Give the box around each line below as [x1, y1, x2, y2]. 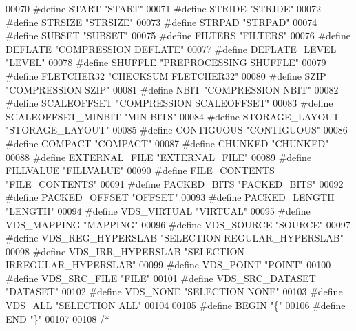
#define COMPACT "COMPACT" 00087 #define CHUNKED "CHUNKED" [6, 136, 329, 150]
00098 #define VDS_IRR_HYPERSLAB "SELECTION [6, 244, 244, 258]
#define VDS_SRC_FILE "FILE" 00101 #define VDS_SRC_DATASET [6, 270, 316, 285]
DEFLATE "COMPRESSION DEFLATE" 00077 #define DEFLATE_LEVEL [6, 41, 337, 56]
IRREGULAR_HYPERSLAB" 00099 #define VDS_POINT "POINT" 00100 [6, 257, 331, 272]
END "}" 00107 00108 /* [6, 311, 109, 325]
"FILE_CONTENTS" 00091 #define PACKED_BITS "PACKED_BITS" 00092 [6, 176, 344, 191]
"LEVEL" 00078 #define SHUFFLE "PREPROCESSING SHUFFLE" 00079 [6, 55, 326, 70]
